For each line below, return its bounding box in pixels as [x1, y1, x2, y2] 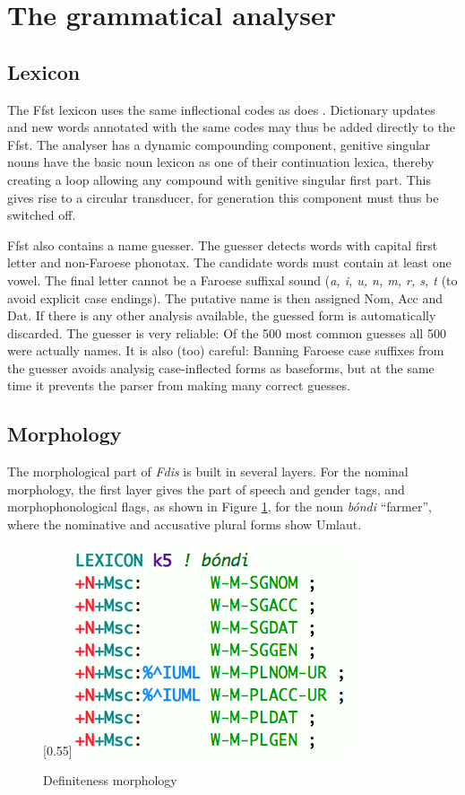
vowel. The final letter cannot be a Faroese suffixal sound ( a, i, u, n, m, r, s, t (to [7, 270, 458, 289]
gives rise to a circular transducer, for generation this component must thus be [7, 188, 439, 206]
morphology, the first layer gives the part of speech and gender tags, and [7, 479, 405, 498]
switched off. [7, 205, 76, 224]
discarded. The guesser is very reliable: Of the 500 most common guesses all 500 [7, 323, 446, 342]
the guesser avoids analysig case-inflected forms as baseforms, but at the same [7, 358, 435, 377]
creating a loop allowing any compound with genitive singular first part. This [7, 170, 431, 188]
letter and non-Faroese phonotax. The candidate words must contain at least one [7, 253, 452, 272]
